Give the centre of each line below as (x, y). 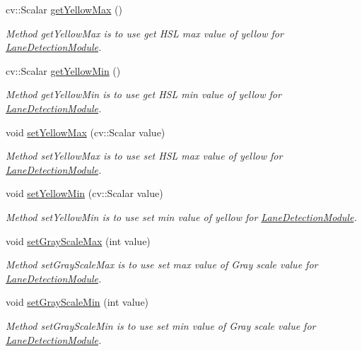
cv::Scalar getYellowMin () (63, 70)
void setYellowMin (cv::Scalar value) (84, 193)
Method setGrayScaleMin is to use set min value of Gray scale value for (161, 325)
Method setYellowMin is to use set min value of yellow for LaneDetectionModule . (181, 216)
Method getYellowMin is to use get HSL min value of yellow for (144, 94)
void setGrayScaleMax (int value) (78, 240)
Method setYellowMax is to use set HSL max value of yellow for (144, 156)
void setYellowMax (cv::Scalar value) (86, 132)
